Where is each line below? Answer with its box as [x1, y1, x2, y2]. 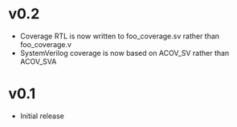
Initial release [19, 111, 64, 121]
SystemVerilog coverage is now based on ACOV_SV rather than [19, 48, 230, 58]
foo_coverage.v [19, 39, 72, 49]
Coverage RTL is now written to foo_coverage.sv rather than [19, 31, 219, 41]
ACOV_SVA [19, 57, 57, 66]
